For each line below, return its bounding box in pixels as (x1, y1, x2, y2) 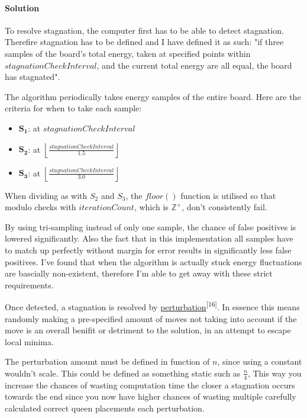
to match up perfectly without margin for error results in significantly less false (5, 243, 292, 256)
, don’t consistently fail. (182, 201, 267, 213)
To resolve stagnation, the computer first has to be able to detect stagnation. (5, 24, 284, 36)
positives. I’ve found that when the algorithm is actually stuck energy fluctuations (5, 255, 302, 268)
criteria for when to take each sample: (5, 102, 142, 114)
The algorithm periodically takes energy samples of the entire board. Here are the (5, 90, 301, 102)
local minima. (5, 335, 54, 348)
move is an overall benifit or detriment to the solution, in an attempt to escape (5, 324, 291, 336)
